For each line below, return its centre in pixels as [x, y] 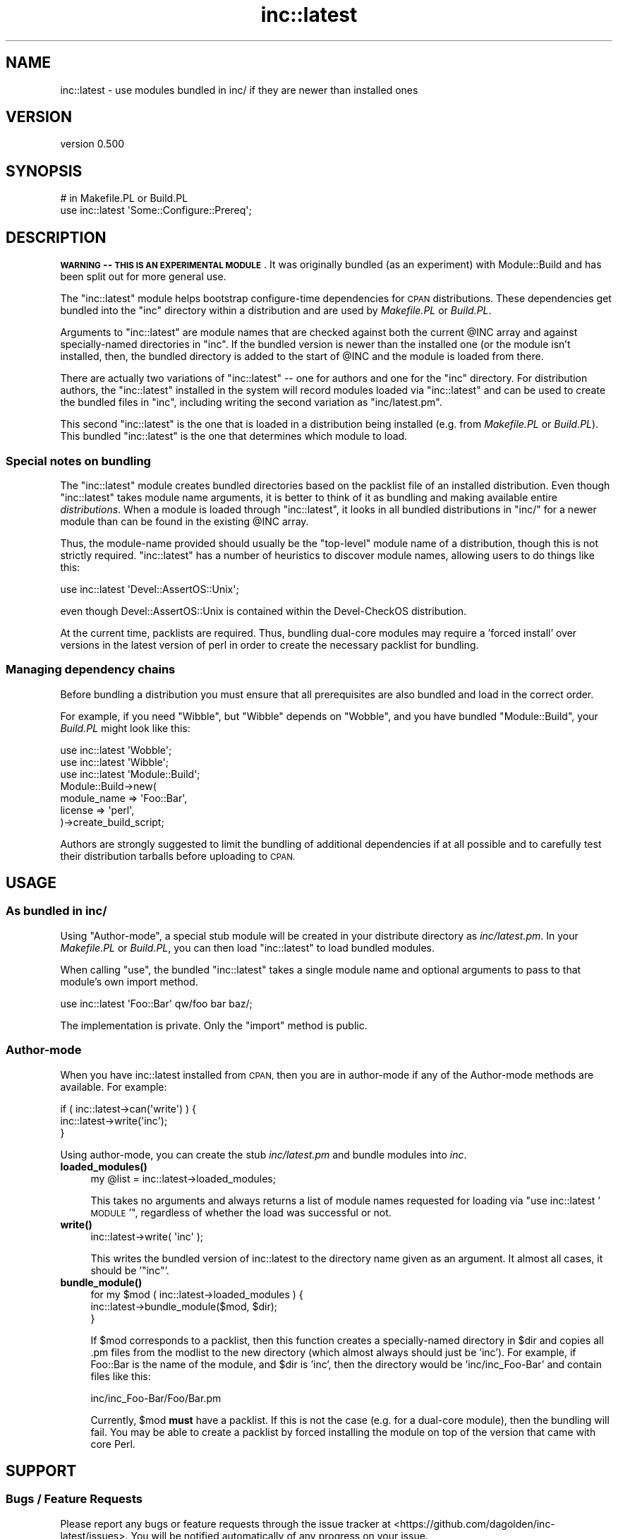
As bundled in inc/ [56, 911]
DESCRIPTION [56, 237]
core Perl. [113, 1444]
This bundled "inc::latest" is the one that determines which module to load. [234, 436]
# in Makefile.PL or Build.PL [124, 198]
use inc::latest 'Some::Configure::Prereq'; [156, 210]
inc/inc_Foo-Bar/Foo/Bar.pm [156, 1398]
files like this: [121, 1376]
